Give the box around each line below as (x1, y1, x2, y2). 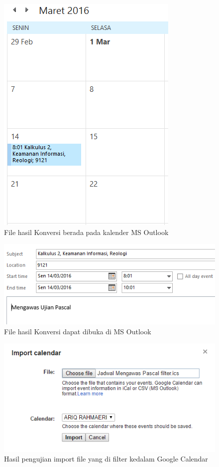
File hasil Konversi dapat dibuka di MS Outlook (4, 326, 151, 336)
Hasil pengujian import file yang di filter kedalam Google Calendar (4, 454, 208, 464)
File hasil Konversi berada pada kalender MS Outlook (4, 227, 169, 237)
